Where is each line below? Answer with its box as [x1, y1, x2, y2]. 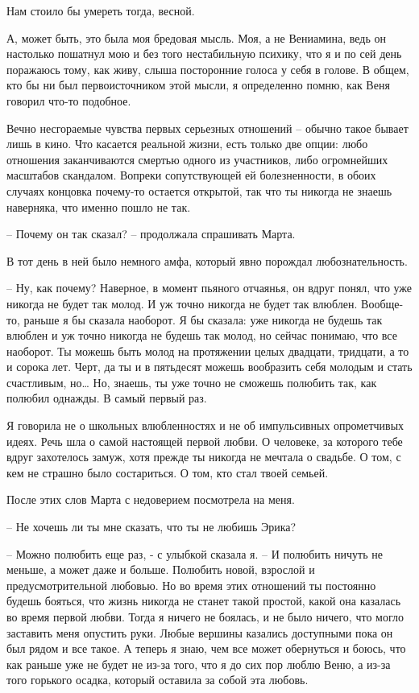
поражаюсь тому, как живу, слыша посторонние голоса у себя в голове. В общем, [6, 60, 409, 77]
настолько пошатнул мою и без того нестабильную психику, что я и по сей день [6, 45, 402, 62]
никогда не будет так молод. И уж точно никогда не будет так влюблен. [6, 295, 358, 311]
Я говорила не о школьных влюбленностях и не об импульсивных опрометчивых [6, 417, 404, 434]
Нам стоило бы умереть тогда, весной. [6, 2, 195, 19]
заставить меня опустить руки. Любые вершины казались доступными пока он [6, 624, 393, 641]
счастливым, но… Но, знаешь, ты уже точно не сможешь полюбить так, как [6, 373, 377, 390]
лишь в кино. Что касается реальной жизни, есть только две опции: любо [6, 135, 368, 152]
